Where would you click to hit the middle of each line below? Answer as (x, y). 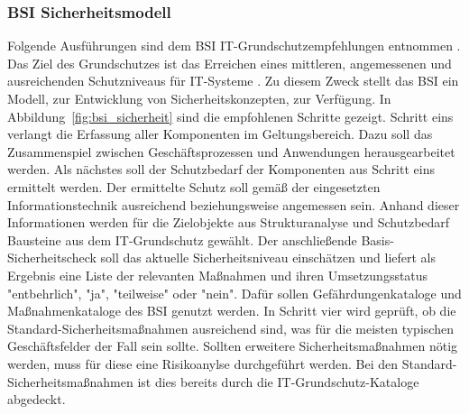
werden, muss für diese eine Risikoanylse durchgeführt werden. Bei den (203, 363)
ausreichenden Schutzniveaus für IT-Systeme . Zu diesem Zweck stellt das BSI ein (233, 81)
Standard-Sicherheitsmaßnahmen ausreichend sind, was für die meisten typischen (230, 328)
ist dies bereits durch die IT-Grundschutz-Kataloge (278, 381)
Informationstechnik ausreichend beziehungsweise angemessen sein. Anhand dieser (234, 204)
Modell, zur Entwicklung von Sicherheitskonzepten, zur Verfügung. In (199, 98)
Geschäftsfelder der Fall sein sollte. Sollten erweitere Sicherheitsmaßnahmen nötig (233, 346)
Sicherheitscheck (52, 258)
